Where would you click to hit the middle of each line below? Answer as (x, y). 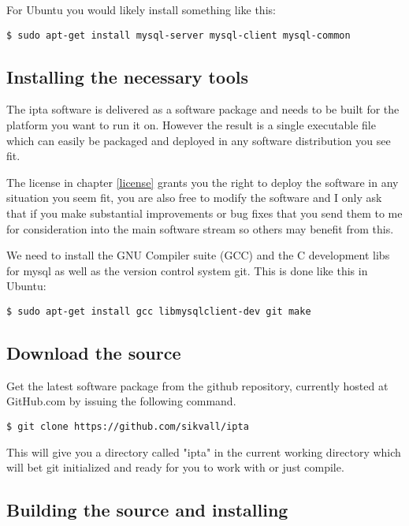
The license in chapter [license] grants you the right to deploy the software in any (203, 182)
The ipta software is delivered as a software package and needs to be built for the (203, 109)
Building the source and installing (147, 510)
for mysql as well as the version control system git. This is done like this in (187, 270)
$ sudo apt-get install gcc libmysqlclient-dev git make (159, 311)
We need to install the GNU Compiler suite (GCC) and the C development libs (198, 255)
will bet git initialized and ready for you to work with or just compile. (175, 467)
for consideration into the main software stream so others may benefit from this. (200, 228)
